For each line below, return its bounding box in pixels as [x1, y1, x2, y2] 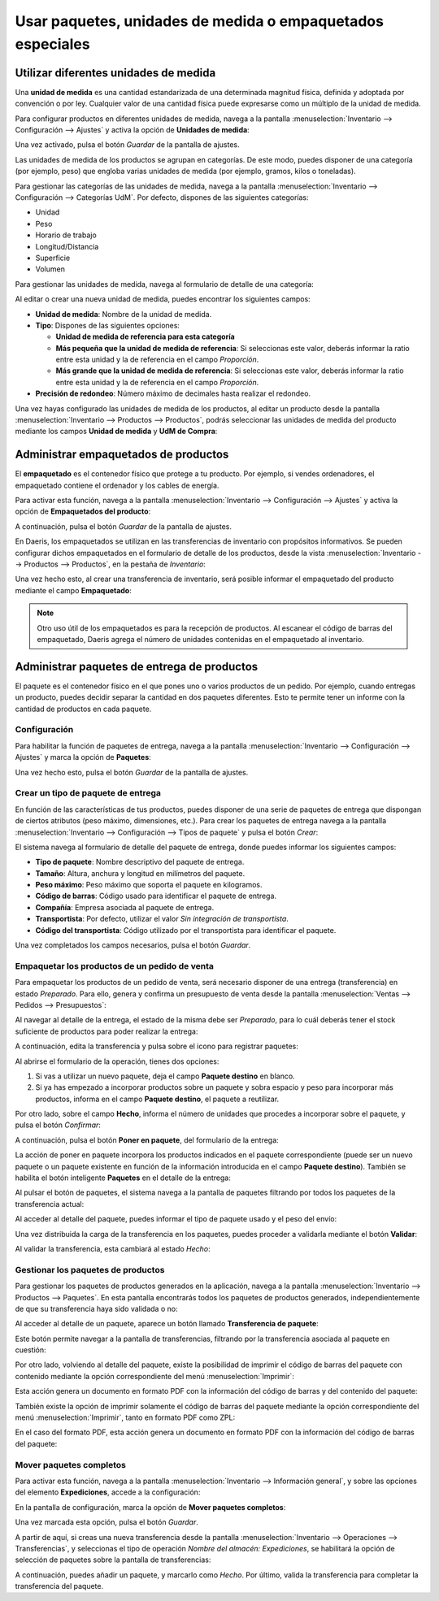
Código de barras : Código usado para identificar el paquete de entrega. [35, 891, 276, 901]
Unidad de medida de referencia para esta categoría [55, 332, 235, 341]
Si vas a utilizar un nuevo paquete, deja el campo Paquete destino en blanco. [35, 1071, 296, 1081]
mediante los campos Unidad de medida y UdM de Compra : [15, 427, 218, 436]
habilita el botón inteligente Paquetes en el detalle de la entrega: [15, 1173, 232, 1182]
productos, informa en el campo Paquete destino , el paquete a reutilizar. [35, 1094, 280, 1104]
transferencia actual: [15, 1199, 85, 1208]
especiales [15, 35, 90, 53]
